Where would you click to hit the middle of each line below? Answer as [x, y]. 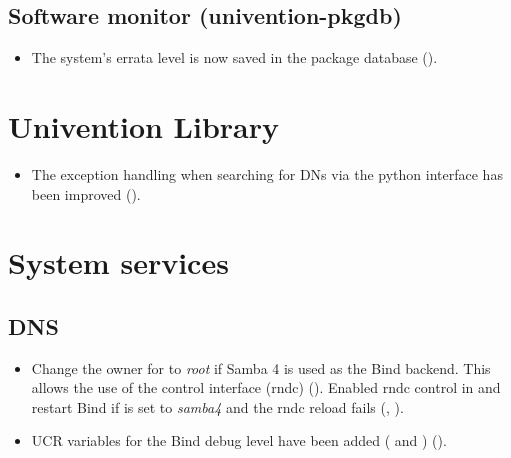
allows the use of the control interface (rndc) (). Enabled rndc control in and [266, 387]
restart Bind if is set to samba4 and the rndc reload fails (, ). [217, 406]
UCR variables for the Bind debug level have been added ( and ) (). [239, 440]
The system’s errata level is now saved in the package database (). [234, 57]
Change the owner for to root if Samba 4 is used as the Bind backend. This [261, 367]
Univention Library [144, 125]
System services [118, 262]
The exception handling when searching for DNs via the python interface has [267, 173]
